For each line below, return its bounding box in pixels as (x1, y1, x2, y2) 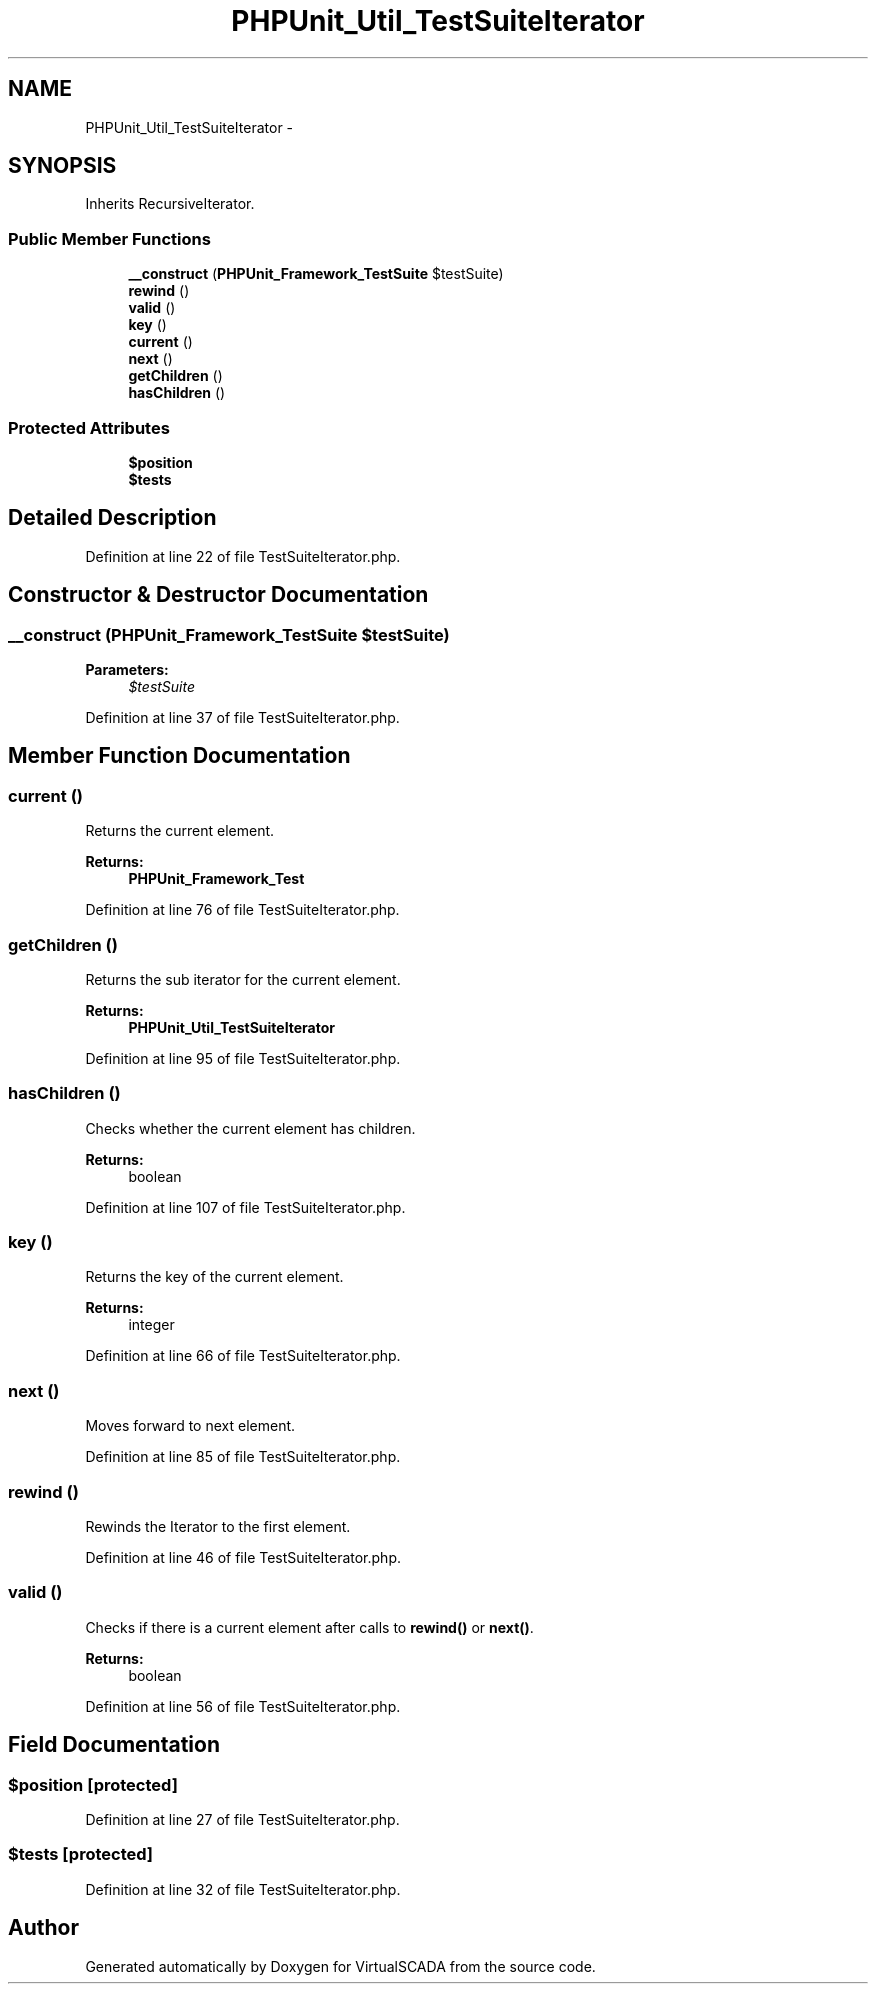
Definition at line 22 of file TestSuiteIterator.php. (85, 547, 401, 565)
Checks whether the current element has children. (85, 1119, 416, 1137)
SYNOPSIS (8, 153, 117, 179)
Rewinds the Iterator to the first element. (85, 1517, 351, 1535)
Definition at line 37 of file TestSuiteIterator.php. (85, 709, 400, 726)
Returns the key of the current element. (85, 1268, 344, 1286)
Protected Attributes (8, 417, 170, 438)
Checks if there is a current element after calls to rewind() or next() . (85, 1618, 534, 1636)
